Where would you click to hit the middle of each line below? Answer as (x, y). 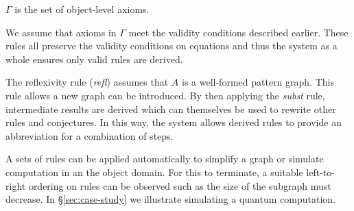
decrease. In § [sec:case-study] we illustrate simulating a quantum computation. (170, 199)
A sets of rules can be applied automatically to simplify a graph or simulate (165, 159)
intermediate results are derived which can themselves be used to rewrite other (171, 109)
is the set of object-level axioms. (82, 9)
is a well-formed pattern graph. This (258, 82)
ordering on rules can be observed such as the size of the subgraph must (180, 185)
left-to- (320, 172)
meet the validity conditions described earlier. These (238, 32)
